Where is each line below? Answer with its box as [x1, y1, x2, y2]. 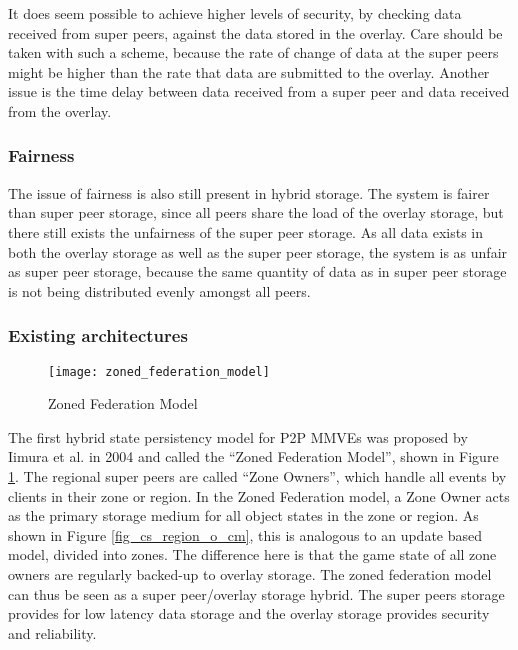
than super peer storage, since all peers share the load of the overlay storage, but [8, 202, 504, 223]
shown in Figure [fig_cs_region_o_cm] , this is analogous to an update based [8, 524, 483, 545]
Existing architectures [8, 323, 188, 348]
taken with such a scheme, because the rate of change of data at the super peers [8, 42, 499, 63]
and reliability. [8, 622, 97, 643]
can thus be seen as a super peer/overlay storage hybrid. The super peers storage [8, 583, 505, 604]
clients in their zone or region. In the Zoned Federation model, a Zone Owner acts [8, 485, 510, 506]
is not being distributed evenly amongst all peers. [8, 280, 311, 301]
